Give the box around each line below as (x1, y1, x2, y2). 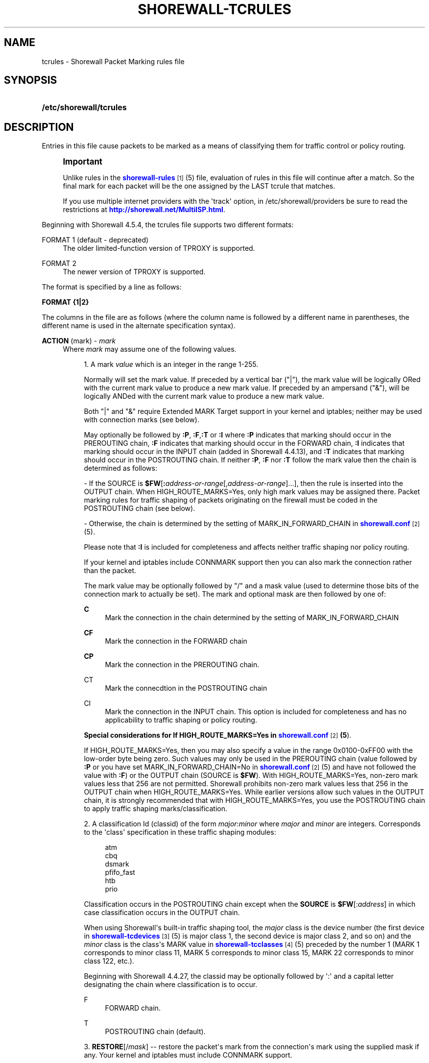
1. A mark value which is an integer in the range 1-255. (84, 360, 259, 369)
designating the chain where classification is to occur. (84, 980, 258, 989)
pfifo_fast (105, 868, 135, 877)
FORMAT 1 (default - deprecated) (42, 236, 149, 244)
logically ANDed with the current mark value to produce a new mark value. (84, 392, 324, 401)
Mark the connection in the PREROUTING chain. (105, 660, 260, 669)
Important (63, 157, 103, 167)
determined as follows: (84, 464, 157, 473)
